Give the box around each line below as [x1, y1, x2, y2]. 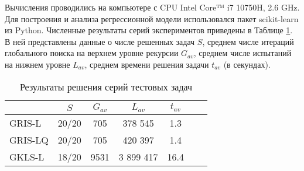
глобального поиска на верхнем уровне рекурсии [5, 47, 179, 59]
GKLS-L [9, 149, 45, 163]
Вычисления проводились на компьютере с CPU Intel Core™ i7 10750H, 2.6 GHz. [5, 1, 300, 13]
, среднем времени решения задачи [84, 58, 209, 70]
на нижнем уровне [5, 58, 70, 70]
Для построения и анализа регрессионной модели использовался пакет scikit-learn [5, 12, 299, 25]
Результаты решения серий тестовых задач [19, 79, 193, 93]
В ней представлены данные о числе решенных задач [5, 35, 195, 47]
